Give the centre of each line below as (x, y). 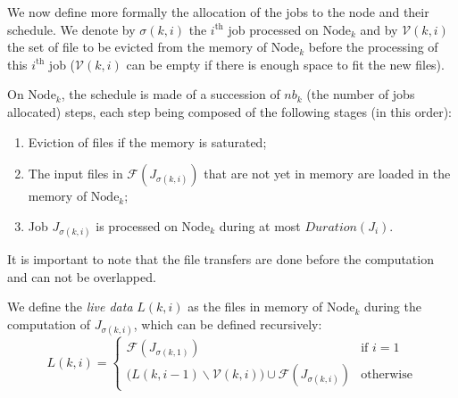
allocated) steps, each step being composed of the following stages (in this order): (229, 111)
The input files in (75, 174)
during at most (260, 225)
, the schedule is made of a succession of (171, 94)
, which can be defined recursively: (228, 323)
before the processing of (373, 47)
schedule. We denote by (71, 29)
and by (379, 29)
